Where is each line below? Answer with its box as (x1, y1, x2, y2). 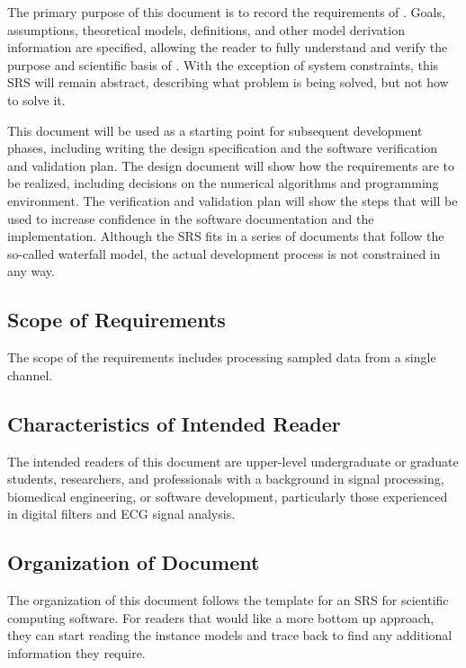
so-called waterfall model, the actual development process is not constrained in (7, 244, 441, 263)
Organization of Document (7, 548, 260, 576)
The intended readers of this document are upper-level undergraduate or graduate (7, 451, 459, 470)
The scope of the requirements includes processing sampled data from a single (7, 348, 436, 367)
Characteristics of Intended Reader (7, 409, 341, 437)
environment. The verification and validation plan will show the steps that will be (7, 191, 458, 209)
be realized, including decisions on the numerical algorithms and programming (7, 174, 439, 192)
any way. (7, 262, 55, 281)
